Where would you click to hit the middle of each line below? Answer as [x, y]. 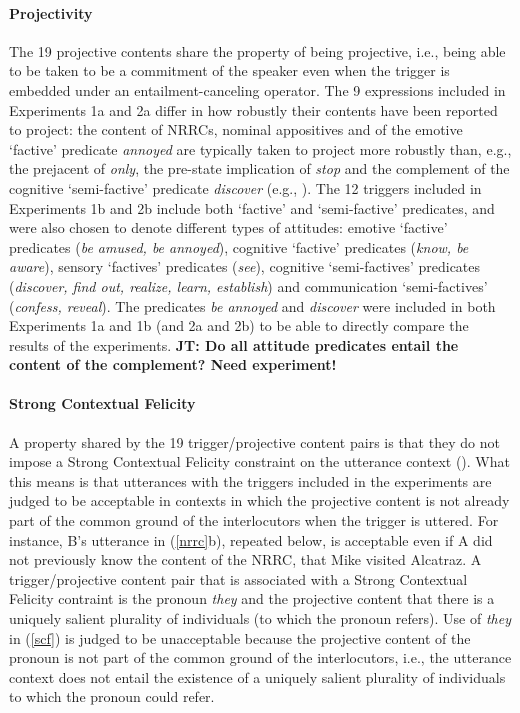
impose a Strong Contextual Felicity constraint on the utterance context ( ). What [259, 461]
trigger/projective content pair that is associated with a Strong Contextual [238, 578]
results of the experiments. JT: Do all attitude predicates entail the [234, 344]
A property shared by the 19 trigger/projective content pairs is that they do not [254, 441]
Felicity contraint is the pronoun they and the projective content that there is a [252, 598]
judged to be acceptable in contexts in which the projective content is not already [259, 500]
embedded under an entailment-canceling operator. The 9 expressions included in [257, 89]
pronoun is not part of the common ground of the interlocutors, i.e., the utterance [260, 657]
